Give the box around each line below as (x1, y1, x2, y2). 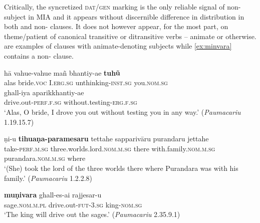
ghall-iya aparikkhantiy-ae (4, 87, 84, 97)
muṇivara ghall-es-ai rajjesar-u (4, 189, 102, 200)
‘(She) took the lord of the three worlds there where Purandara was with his (4, 162, 238, 173)
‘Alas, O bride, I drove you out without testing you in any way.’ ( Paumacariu (4, 106, 241, 117)
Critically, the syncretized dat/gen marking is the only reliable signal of (4, 2, 225, 12)
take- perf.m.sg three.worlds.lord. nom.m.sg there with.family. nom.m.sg (4, 143, 215, 153)
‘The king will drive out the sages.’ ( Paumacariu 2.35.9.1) (4, 209, 180, 219)
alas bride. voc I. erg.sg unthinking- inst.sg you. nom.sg (4, 77, 168, 88)
